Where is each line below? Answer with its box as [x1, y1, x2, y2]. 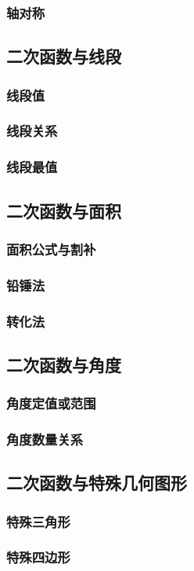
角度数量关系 [6, 430, 84, 449]
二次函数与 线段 [6, 44, 121, 68]
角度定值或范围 [6, 393, 96, 413]
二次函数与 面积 [6, 198, 121, 222]
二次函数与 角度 [6, 352, 121, 376]
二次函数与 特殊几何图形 [6, 470, 187, 495]
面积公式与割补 [6, 239, 96, 258]
